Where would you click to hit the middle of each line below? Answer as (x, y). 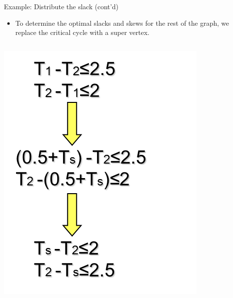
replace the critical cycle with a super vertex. (82, 32)
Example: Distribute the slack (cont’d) (61, 6)
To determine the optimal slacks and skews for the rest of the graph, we (122, 23)
